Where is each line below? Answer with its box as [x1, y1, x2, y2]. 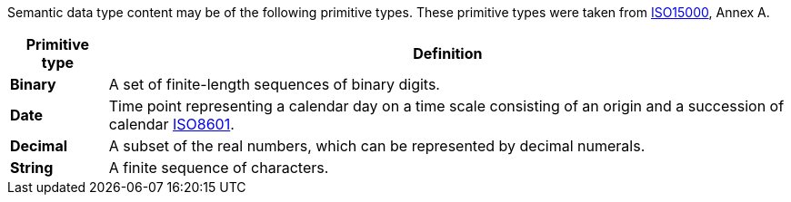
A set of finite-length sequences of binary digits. [108, 75, 440, 93]
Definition [413, 44, 483, 63]
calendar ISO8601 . [108, 115, 235, 133]
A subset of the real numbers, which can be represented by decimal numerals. [108, 137, 646, 155]
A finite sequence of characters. [108, 159, 329, 177]
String [10, 159, 54, 177]
